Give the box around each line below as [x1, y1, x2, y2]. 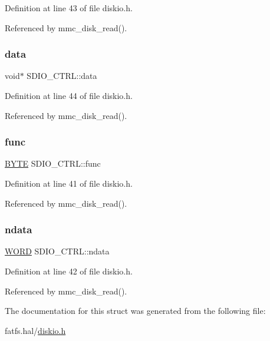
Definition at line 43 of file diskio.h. [5, 2, 133, 14]
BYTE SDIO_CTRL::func [5, 157, 101, 170]
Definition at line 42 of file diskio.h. [5, 265, 133, 277]
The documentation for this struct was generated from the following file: [5, 304, 266, 317]
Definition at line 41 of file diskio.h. [5, 177, 133, 189]
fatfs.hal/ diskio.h [5, 324, 66, 336]
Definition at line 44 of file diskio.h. [5, 90, 133, 101]
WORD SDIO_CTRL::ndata [5, 245, 110, 257]
